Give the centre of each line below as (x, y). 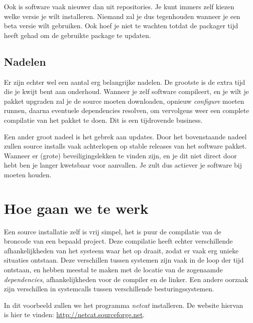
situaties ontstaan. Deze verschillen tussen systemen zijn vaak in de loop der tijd (124, 260)
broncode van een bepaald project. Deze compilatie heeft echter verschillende (118, 241)
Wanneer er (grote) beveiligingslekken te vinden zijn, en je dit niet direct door (120, 155)
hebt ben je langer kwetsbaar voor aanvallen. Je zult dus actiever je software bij (123, 165)
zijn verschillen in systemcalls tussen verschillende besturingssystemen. (109, 289)
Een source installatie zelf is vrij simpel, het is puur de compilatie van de (113, 231)
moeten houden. (28, 174)
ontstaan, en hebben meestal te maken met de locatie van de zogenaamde (113, 270)
